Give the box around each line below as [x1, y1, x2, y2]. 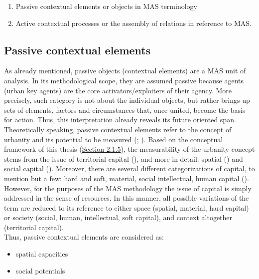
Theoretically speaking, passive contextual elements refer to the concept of [4, 124, 232, 134]
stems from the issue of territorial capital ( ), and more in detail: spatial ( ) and [4, 153, 243, 164]
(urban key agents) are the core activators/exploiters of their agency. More [4, 85, 232, 95]
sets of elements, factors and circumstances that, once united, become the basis [4, 104, 246, 115]
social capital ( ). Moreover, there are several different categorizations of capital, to [4, 163, 255, 174]
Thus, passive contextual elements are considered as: [4, 232, 164, 242]
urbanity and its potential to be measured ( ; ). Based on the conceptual [4, 134, 223, 144]
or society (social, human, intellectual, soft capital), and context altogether [4, 212, 233, 223]
